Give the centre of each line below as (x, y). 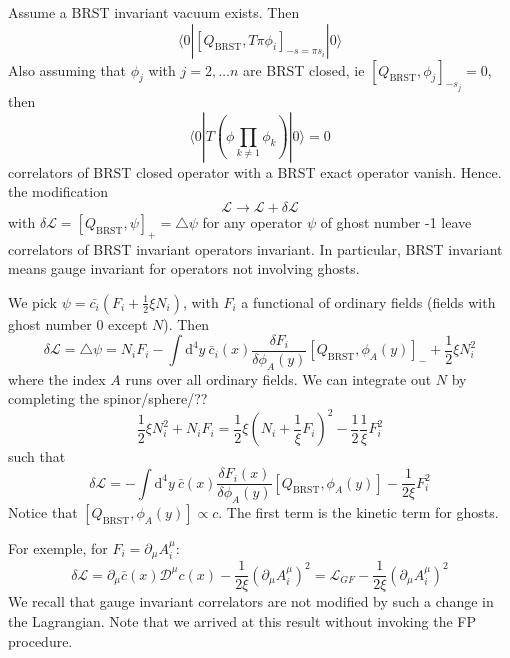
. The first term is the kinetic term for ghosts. (358, 511)
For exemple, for (58, 547)
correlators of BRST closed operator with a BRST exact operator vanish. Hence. (255, 171)
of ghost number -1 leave (396, 221)
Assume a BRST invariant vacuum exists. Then (154, 12)
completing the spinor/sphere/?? (108, 398)
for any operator (252, 221)
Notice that (43, 511)
